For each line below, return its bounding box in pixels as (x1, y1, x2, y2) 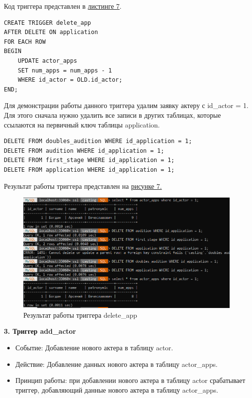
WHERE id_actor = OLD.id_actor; (18, 76, 123, 84)
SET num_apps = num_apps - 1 (18, 67, 112, 74)
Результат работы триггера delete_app (23, 309, 137, 320)
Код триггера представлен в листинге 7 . (4, 1, 122, 11)
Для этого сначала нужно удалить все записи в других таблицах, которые (4, 109, 221, 120)
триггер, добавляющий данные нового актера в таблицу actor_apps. (15, 384, 218, 395)
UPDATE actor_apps (18, 57, 77, 64)
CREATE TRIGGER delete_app (4, 19, 91, 26)
